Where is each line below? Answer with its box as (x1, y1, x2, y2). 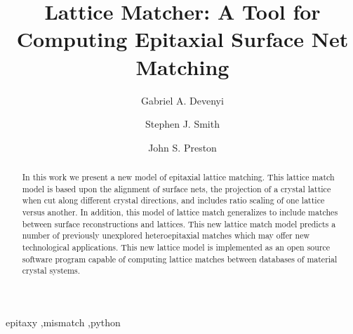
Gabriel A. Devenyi (141, 93, 224, 107)
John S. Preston (148, 140, 217, 154)
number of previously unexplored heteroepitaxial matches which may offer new (22, 229, 310, 241)
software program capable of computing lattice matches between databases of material (22, 253, 338, 265)
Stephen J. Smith (145, 116, 220, 131)
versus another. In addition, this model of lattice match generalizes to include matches (22, 206, 338, 218)
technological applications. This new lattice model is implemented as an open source (22, 241, 331, 253)
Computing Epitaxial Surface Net (16, 25, 349, 53)
